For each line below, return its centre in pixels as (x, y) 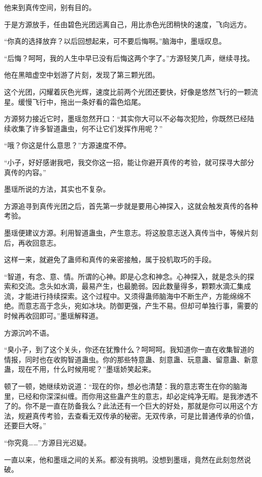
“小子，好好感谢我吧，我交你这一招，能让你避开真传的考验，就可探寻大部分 (129, 162)
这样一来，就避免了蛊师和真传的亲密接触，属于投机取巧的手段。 (110, 259)
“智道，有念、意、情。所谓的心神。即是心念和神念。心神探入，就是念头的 (126, 276)
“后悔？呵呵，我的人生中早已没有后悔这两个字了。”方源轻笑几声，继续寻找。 (129, 58)
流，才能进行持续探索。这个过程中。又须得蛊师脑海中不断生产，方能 (117, 296)
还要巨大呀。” (25, 425)
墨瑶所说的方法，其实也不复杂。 (57, 189)
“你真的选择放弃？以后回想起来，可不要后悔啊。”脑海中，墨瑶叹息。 (115, 41)
